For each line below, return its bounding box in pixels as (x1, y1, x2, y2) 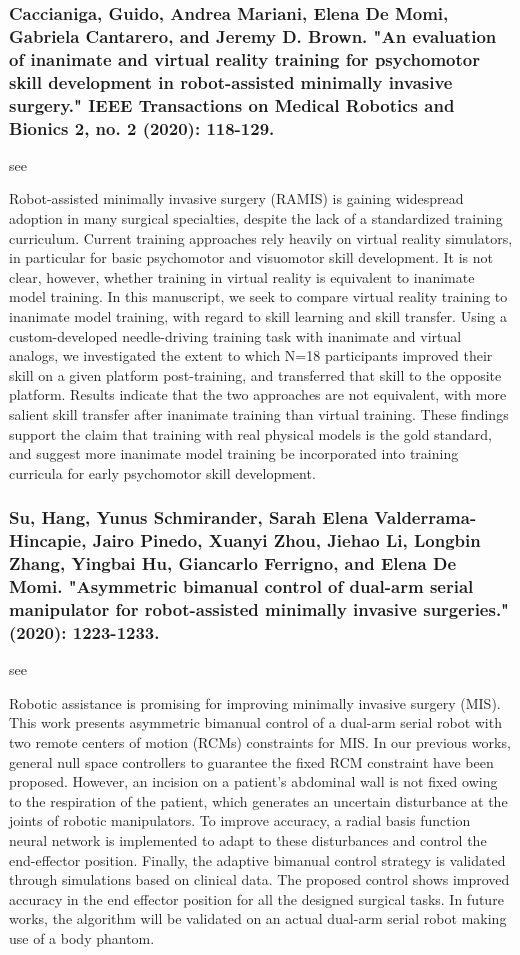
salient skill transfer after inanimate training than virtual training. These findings (9, 403, 509, 424)
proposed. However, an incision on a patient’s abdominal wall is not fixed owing (9, 771, 498, 792)
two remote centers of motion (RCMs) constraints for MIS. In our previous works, (9, 731, 511, 752)
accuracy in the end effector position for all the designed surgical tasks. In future (9, 888, 504, 909)
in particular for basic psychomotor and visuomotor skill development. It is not (9, 247, 493, 268)
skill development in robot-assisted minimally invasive (9, 69, 453, 94)
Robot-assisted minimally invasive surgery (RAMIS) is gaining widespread (9, 188, 464, 209)
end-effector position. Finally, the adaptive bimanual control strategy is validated (9, 849, 506, 870)
